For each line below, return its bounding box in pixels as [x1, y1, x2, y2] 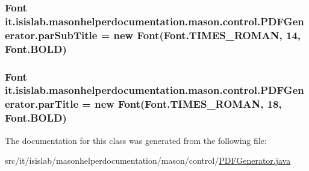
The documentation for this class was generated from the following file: [5, 134, 267, 146]
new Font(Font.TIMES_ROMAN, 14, [113, 27, 301, 42]
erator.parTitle [5, 96, 79, 111]
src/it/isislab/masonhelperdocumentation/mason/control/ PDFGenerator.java [5, 154, 291, 167]
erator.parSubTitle [5, 27, 98, 42]
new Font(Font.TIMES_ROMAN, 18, [95, 96, 282, 111]
